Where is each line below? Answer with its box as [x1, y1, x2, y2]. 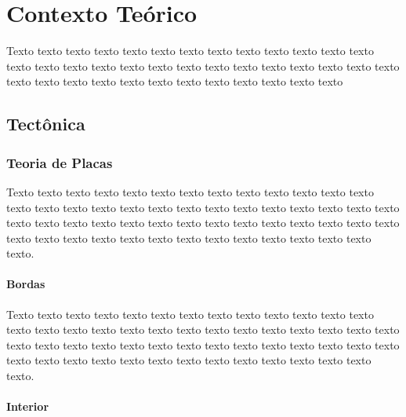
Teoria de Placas [6, 152, 113, 172]
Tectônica [6, 112, 85, 136]
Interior [6, 398, 49, 415]
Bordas [6, 276, 45, 292]
